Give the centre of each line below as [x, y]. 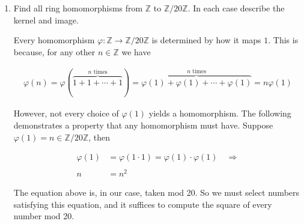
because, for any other [54, 51]
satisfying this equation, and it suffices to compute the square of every [143, 204]
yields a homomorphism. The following [220, 113]
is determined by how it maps [206, 40]
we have [136, 51]
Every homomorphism [54, 40]
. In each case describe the [236, 8]
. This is [283, 40]
